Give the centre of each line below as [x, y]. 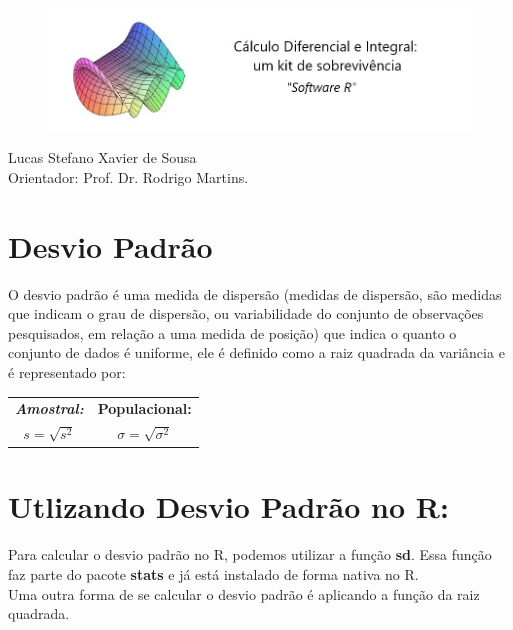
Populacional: [144, 408]
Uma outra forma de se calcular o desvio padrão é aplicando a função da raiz [244, 593]
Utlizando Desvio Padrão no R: [228, 506]
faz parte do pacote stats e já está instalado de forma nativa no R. [213, 573]
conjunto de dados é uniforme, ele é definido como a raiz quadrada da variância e [256, 352]
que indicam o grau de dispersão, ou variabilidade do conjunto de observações [246, 313]
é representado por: [67, 371]
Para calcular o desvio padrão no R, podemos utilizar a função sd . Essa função [250, 554]
